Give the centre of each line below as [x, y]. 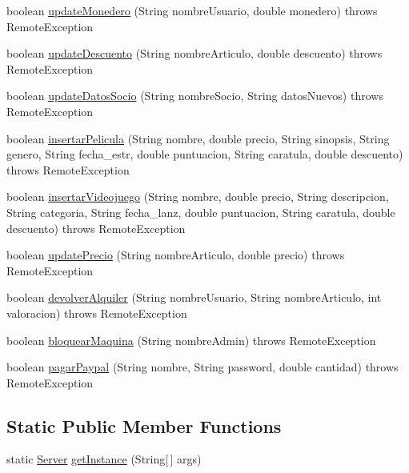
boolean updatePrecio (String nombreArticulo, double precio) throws [176, 255]
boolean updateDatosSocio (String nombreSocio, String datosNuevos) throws [195, 96]
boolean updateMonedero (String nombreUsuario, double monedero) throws [192, 10]
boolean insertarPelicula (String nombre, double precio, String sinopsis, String [198, 138]
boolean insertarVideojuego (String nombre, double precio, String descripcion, [198, 196]
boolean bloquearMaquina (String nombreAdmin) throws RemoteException [191, 340]
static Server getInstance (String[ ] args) [104, 459]
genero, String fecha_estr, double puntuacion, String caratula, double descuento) [205, 154]
